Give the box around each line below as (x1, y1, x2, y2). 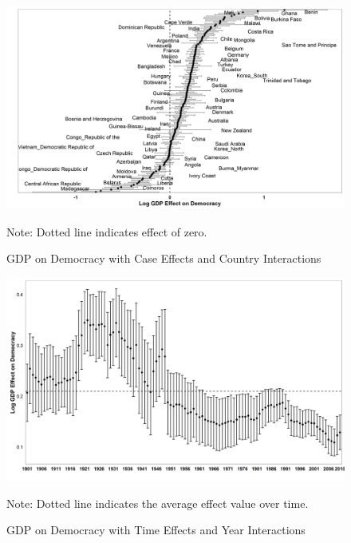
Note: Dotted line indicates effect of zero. (6, 223, 207, 240)
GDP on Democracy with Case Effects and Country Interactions (6, 250, 321, 267)
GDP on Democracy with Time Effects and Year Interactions (6, 521, 306, 538)
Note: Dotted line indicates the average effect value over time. (6, 494, 309, 511)
